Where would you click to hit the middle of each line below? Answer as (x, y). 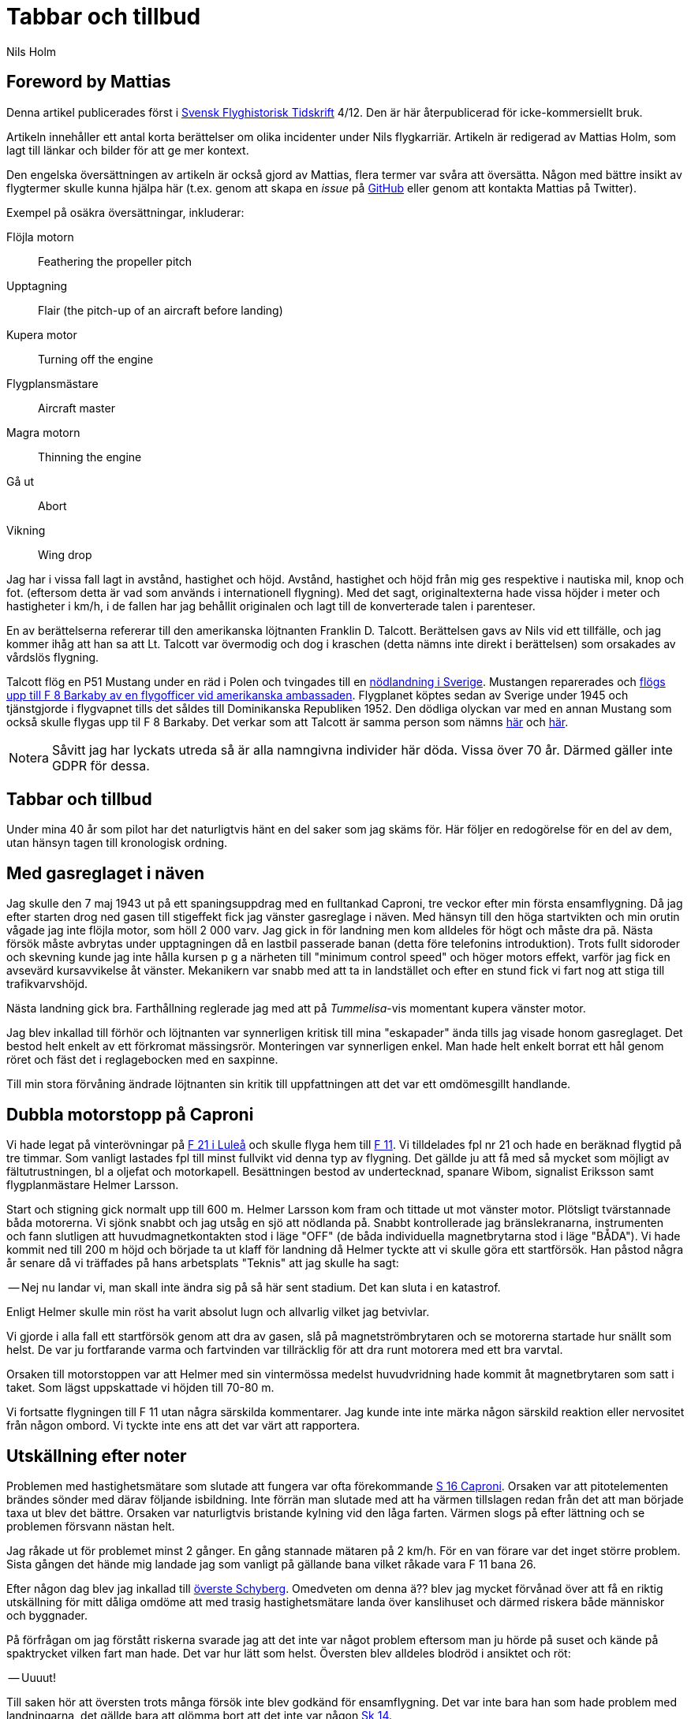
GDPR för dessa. (101, 765)
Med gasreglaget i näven (106, 873)
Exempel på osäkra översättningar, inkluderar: (125, 212)
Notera (29, 757)
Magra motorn (43, 432)
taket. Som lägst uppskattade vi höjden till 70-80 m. (140, 1388)
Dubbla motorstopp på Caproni (130, 1114)
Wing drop (65, 554)
